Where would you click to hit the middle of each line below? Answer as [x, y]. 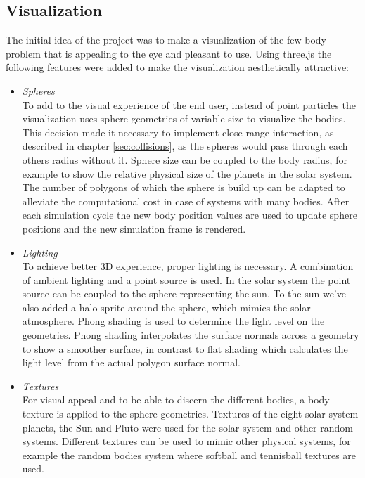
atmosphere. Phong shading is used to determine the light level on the [173, 321]
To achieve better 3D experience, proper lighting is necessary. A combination [188, 266]
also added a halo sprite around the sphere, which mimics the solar [166, 307]
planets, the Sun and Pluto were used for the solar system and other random [187, 427]
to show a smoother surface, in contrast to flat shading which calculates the [185, 348]
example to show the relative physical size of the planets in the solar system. [187, 173]
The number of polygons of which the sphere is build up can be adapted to [184, 187]
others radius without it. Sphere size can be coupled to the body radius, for [185, 159]
